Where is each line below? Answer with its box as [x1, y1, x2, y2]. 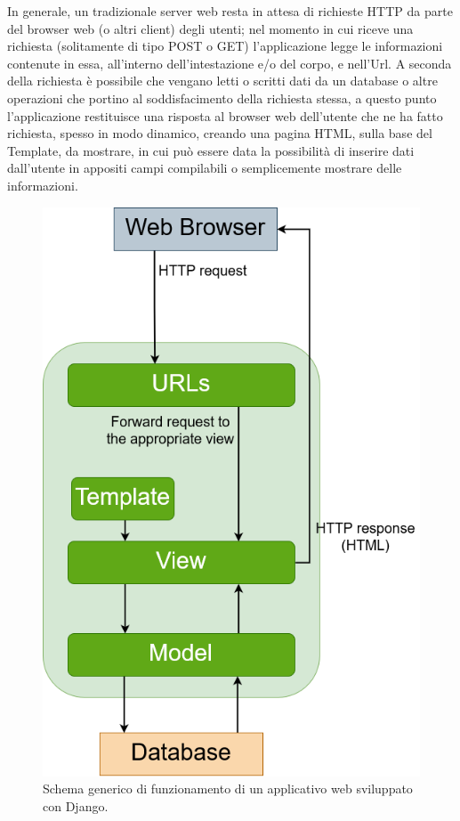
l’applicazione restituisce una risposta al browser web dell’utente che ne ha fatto [7, 106, 443, 125]
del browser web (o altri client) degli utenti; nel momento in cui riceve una [7, 19, 414, 37]
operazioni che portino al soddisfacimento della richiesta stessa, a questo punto [7, 88, 437, 107]
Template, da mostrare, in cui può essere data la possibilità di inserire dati [7, 141, 415, 159]
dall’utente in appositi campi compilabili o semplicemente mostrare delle [7, 159, 402, 177]
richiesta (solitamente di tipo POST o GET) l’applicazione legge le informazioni [7, 37, 443, 55]
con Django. [43, 796, 109, 815]
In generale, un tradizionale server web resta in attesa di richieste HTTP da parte [7, 2, 453, 20]
